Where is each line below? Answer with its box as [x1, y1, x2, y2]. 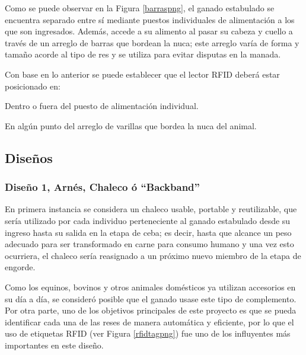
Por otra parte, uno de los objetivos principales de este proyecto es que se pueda [5, 304, 297, 316]
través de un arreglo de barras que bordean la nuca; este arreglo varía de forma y [5, 36, 299, 49]
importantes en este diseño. [5, 338, 104, 351]
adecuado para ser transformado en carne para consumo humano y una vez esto [5, 238, 294, 250]
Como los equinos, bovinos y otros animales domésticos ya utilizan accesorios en [5, 280, 296, 293]
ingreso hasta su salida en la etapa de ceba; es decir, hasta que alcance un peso [5, 226, 292, 238]
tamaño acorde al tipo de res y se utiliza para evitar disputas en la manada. [5, 48, 281, 60]
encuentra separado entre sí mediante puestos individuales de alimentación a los [5, 13, 295, 25]
